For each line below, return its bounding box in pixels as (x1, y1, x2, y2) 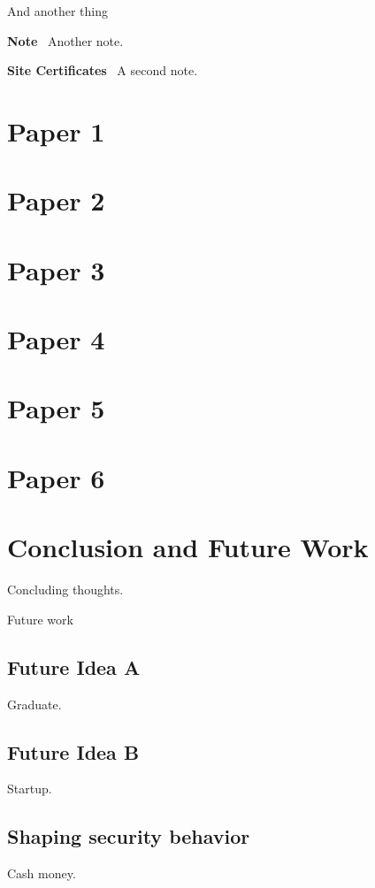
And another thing (7, 2, 109, 19)
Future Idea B (7, 738, 140, 765)
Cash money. (7, 864, 76, 883)
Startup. (7, 779, 52, 798)
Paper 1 (7, 112, 105, 149)
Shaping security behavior (7, 823, 250, 850)
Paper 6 (7, 459, 105, 495)
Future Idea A (7, 653, 141, 680)
